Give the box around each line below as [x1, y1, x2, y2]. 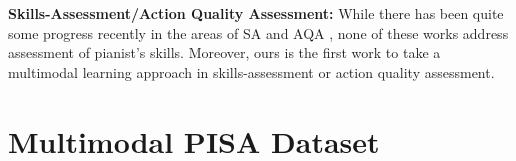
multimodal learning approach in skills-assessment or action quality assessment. [8, 61, 495, 82]
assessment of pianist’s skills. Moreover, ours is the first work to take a [8, 42, 441, 63]
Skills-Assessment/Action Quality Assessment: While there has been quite [8, 3, 504, 23]
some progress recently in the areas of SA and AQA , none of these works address [8, 22, 509, 43]
